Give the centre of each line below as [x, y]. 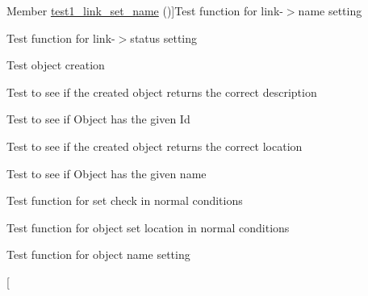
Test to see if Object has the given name [107, 173]
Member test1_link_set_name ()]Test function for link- [145, 10]
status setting [164, 38]
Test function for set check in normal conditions [125, 200]
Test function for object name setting [98, 254]
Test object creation [56, 65]
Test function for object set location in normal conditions [148, 227]
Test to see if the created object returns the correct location [155, 146]
